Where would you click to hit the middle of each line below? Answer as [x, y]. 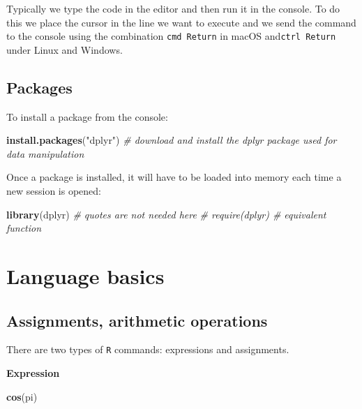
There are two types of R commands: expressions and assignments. [148, 349]
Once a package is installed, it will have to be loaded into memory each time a [174, 177]
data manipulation [45, 153]
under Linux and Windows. [65, 49]
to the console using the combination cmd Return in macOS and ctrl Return [171, 36]
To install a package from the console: [87, 116]
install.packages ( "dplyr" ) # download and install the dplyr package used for [172, 140]
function [24, 228]
